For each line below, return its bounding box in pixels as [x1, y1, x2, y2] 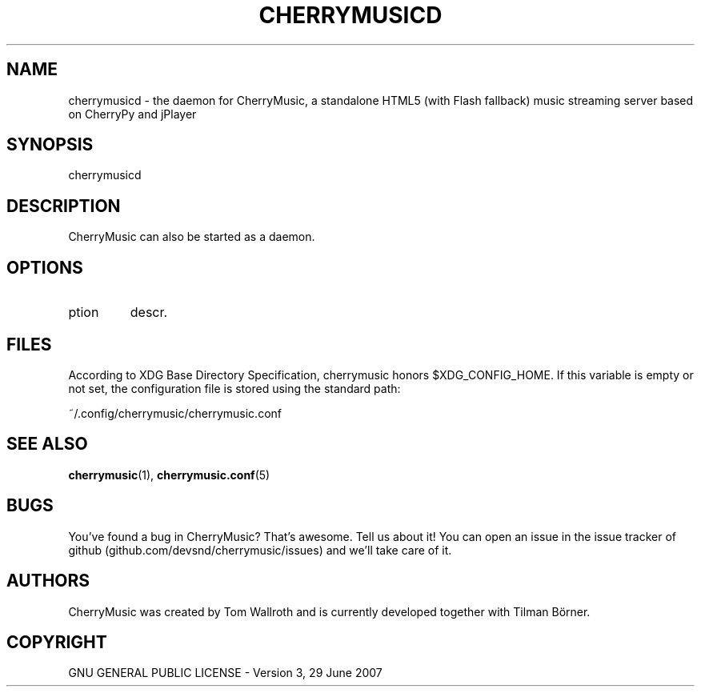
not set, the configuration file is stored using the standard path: [68, 381, 401, 395]
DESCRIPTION [6, 195, 121, 216]
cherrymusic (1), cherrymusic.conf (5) [68, 467, 270, 482]
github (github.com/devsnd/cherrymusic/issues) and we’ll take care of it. [68, 543, 452, 557]
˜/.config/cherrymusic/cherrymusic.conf [68, 406, 282, 420]
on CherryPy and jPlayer [68, 106, 197, 121]
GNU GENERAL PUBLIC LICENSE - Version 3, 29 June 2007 [68, 666, 383, 680]
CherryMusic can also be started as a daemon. [68, 230, 315, 244]
